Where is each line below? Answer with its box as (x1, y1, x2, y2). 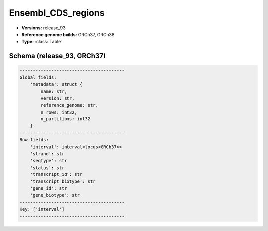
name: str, (40, 88, 67, 94)
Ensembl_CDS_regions (9, 7, 105, 18)
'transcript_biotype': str (30, 178, 96, 184)
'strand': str (30, 151, 65, 157)
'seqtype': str (30, 158, 67, 164)
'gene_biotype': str (30, 192, 80, 198)
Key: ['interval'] (19, 206, 65, 212)
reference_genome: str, (40, 102, 99, 108)
